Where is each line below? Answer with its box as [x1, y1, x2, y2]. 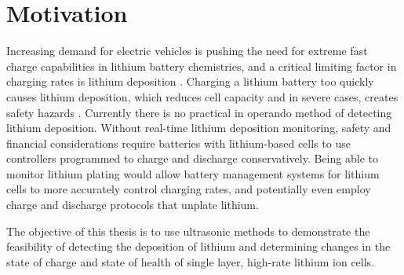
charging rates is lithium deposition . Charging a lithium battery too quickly [6, 73, 374, 90]
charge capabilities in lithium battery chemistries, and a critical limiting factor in [6, 57, 397, 74]
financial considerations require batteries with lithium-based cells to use [6, 134, 351, 151]
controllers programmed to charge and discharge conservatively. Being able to [6, 150, 378, 167]
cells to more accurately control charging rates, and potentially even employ [6, 181, 371, 197]
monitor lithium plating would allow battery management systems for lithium [6, 165, 380, 181]
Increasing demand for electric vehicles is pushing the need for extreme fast [6, 42, 368, 59]
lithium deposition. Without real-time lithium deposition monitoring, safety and [6, 119, 391, 136]
